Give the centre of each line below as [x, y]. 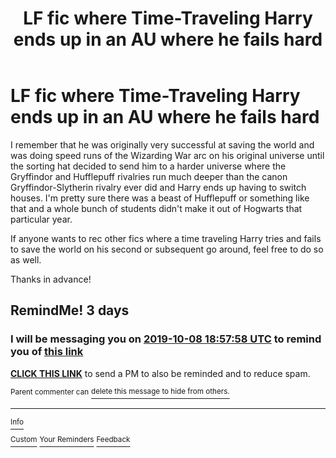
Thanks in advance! [51, 279]
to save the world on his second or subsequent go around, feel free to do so [167, 249]
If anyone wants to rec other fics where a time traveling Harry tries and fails [166, 238]
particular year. [41, 219]
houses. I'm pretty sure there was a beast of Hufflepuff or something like [160, 198]
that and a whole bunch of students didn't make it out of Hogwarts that [156, 208]
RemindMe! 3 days [70, 310]
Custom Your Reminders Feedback [70, 440]
